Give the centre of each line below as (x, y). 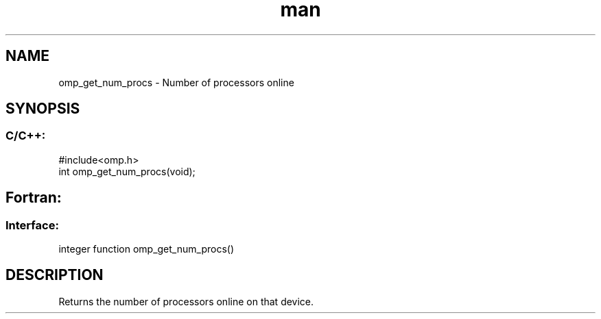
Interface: (32, 225)
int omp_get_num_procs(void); (127, 171)
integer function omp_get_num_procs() (146, 249)
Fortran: (34, 198)
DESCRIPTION (55, 275)
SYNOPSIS (43, 109)
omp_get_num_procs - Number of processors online (176, 82)
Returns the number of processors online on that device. (186, 301)
